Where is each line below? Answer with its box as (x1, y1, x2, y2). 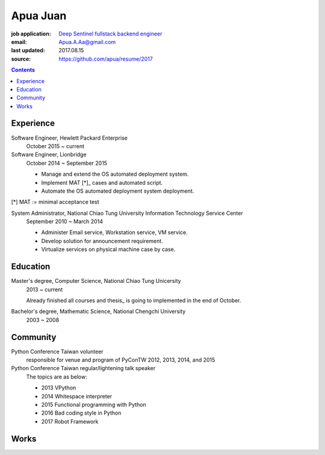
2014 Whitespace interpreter (41, 392, 113, 400)
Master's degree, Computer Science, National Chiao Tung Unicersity (11, 277, 181, 285)
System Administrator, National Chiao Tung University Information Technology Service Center (11, 209, 243, 217)
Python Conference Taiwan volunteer (11, 348, 104, 355)
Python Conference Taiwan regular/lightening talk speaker (11, 365, 156, 372)
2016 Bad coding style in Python (41, 409, 122, 416)
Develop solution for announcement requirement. (41, 237, 164, 244)
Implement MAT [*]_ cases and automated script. (41, 179, 163, 186)
